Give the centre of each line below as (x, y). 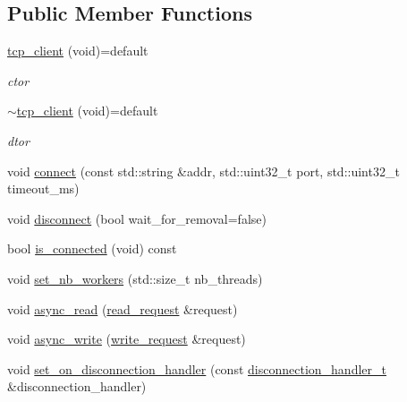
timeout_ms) (43, 188)
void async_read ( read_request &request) (123, 308)
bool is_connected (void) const (92, 248)
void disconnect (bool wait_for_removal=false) (137, 218)
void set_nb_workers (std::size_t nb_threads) (135, 278)
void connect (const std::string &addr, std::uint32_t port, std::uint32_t (203, 171)
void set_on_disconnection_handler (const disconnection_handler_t (197, 368)
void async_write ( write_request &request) (127, 339)
